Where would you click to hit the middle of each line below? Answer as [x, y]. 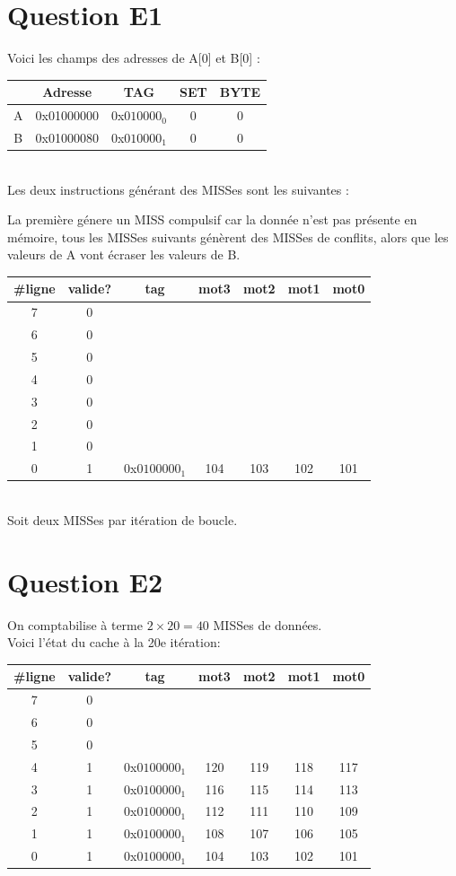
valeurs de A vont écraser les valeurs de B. [124, 254]
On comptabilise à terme [75, 624]
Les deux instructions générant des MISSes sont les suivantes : [178, 189]
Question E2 [85, 581]
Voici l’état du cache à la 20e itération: [114, 642]
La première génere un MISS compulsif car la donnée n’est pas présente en [212, 219]
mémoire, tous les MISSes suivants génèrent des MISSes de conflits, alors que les [228, 237]
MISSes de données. [267, 624]
